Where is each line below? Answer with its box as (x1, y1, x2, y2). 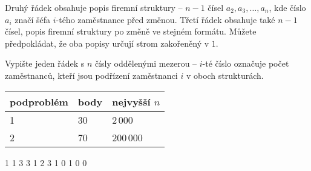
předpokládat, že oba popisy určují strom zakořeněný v (5, 36, 209, 49)
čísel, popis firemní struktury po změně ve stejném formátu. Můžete (5, 25, 257, 38)
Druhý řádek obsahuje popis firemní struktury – (5, 1, 183, 13)
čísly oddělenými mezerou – (94, 57, 197, 70)
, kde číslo (269, 1, 306, 13)
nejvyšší (112, 94, 151, 109)
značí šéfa (15, 13, 51, 25)
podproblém (10, 94, 68, 109)
